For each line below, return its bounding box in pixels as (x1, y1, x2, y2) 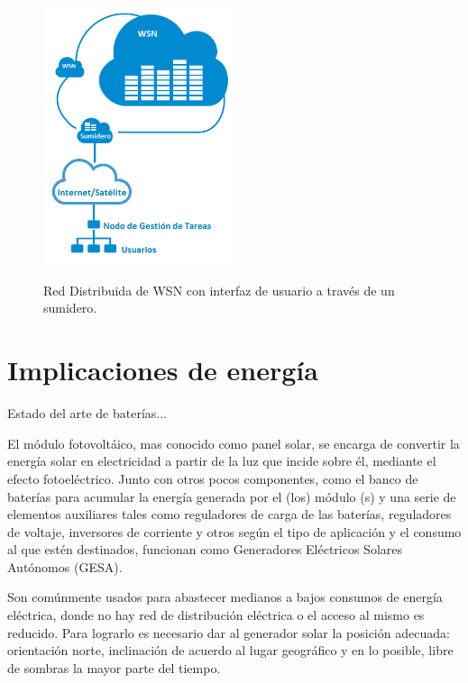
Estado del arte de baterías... (7, 404, 167, 423)
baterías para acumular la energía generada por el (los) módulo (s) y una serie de (7, 487, 456, 505)
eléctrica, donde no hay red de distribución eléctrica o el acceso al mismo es (7, 606, 425, 624)
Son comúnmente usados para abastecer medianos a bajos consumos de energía (7, 587, 443, 606)
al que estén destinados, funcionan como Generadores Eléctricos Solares (7, 540, 403, 559)
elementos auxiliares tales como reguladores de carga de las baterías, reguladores (7, 505, 452, 524)
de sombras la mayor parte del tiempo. (7, 658, 221, 677)
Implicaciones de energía (7, 351, 318, 388)
